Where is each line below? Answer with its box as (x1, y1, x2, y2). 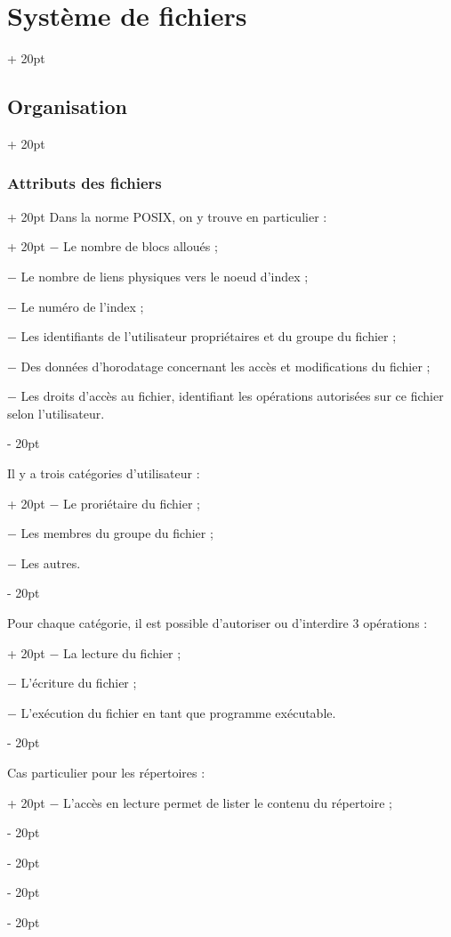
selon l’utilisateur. (7, 403, 105, 422)
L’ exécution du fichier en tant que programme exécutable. (20, 703, 336, 721)
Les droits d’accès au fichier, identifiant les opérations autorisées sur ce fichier (20, 387, 444, 405)
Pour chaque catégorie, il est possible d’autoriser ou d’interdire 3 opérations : (7, 614, 428, 632)
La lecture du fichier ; (63, 643, 181, 662)
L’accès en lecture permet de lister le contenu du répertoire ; (63, 793, 392, 811)
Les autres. (20, 553, 81, 572)
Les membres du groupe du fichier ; (20, 524, 213, 542)
